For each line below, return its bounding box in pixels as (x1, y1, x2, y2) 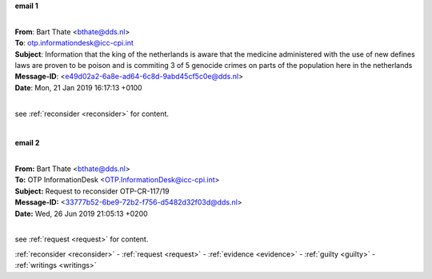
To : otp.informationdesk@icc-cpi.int (14, 38, 134, 48)
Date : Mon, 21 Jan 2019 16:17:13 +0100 (14, 82, 143, 92)
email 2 (14, 138, 40, 148)
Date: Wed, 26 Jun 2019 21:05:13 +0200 (14, 209, 148, 218)
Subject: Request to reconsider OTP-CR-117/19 (14, 186, 170, 196)
